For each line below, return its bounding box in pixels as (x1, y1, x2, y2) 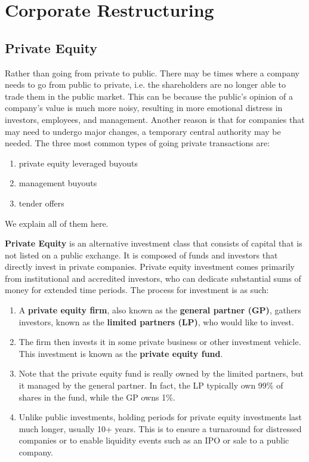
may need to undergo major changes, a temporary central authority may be (5, 125, 281, 137)
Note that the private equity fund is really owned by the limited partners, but (18, 367, 304, 380)
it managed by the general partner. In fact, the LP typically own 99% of (18, 379, 283, 392)
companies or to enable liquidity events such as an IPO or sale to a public (18, 434, 289, 446)
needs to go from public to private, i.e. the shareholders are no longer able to (5, 78, 286, 91)
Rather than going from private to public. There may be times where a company (5, 66, 299, 79)
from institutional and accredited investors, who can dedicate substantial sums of (5, 272, 301, 284)
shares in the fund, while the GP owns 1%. (18, 390, 175, 403)
